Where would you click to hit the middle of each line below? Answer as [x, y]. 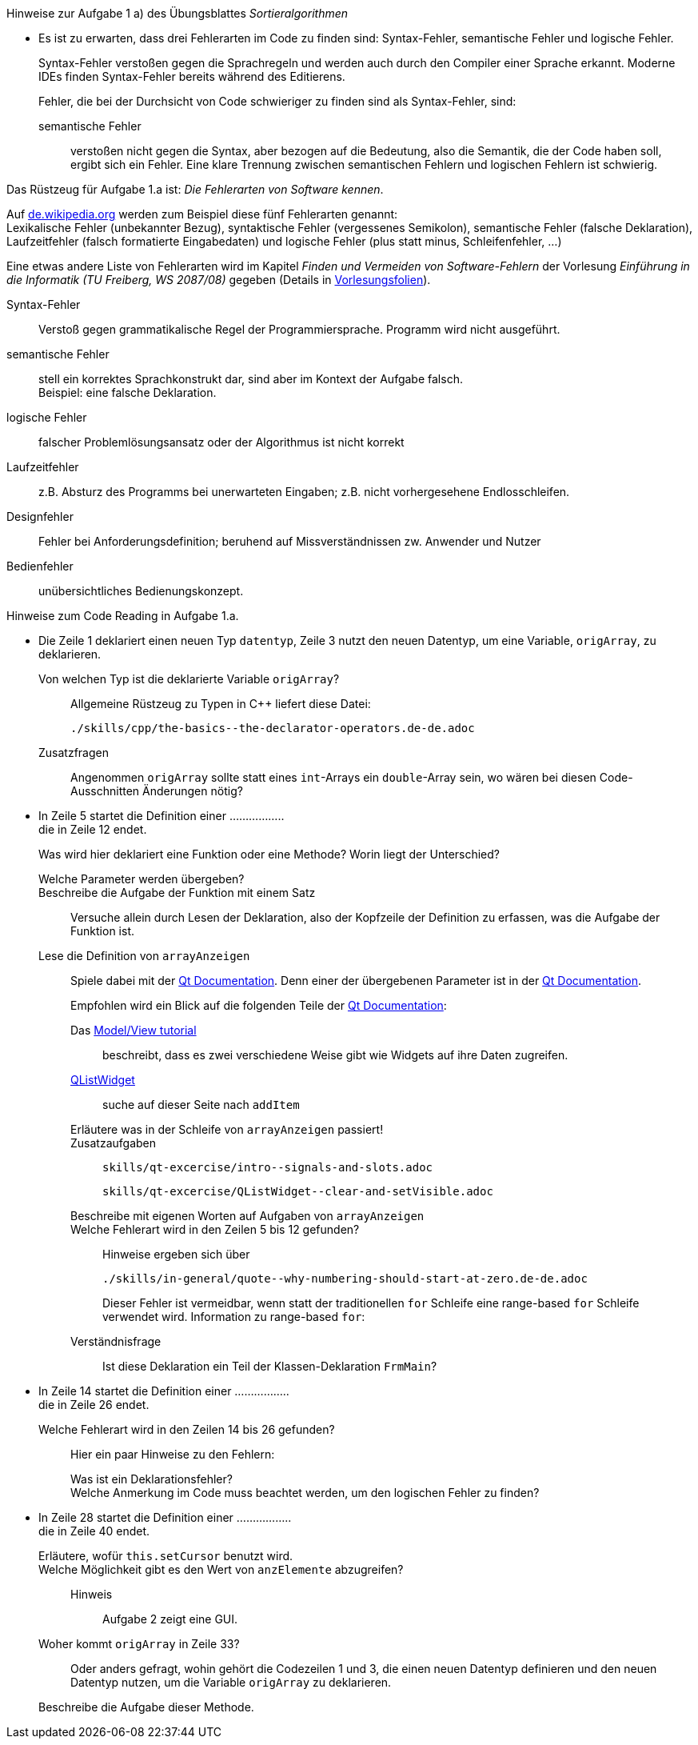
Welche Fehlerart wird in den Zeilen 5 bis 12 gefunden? [215, 1229]
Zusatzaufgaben [114, 1143]
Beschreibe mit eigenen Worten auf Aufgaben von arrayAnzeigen [247, 1216]
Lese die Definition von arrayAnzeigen [144, 956]
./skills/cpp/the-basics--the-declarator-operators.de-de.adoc [273, 728]
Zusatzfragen [74, 752]
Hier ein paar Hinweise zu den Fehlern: [173, 1454]
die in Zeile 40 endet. [94, 1531]
